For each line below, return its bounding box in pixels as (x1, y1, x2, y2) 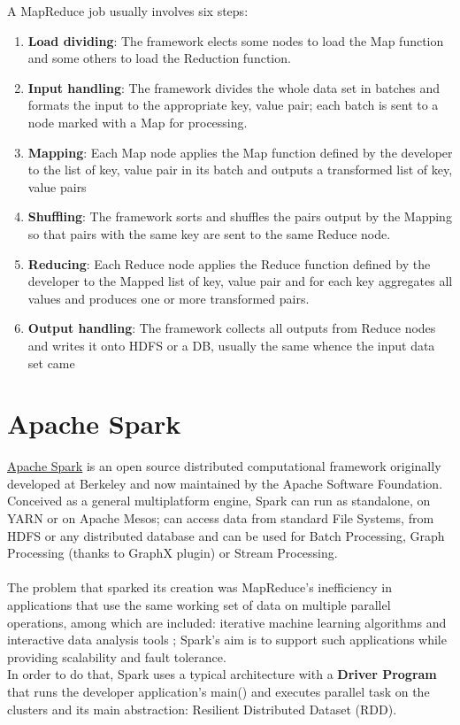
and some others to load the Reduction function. (27, 49, 291, 67)
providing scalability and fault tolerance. (7, 647, 226, 666)
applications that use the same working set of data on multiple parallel (7, 595, 391, 613)
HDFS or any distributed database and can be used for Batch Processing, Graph (7, 526, 445, 544)
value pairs (27, 177, 87, 196)
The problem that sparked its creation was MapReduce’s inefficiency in (7, 578, 392, 597)
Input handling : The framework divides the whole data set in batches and (27, 78, 440, 96)
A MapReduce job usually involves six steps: (7, 2, 249, 19)
